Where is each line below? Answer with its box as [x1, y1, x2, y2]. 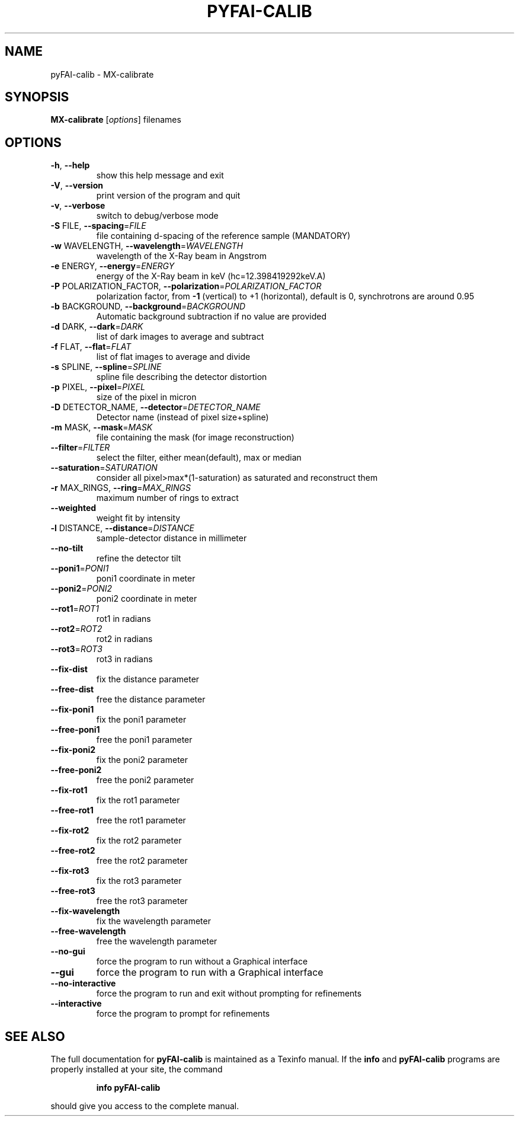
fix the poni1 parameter [96, 714, 187, 725]
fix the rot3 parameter [96, 876, 182, 886]
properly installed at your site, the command [50, 1064, 223, 1075]
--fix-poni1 [50, 704, 94, 715]
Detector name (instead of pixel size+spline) [96, 412, 269, 423]
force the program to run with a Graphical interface [96, 966, 323, 979]
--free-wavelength [50, 926, 126, 937]
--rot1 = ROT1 [50, 603, 99, 614]
